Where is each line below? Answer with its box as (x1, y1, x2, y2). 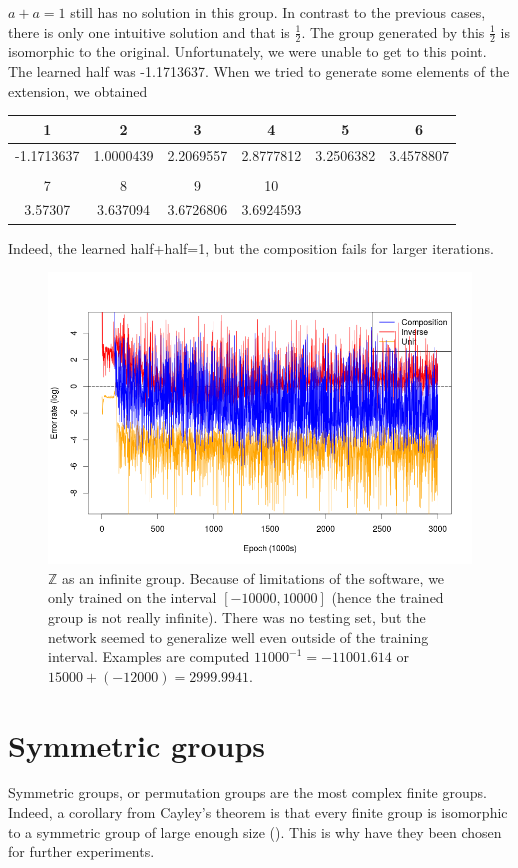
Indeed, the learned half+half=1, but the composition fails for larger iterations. (8, 237, 494, 258)
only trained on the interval (48, 587, 217, 608)
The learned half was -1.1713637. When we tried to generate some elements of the (8, 61, 510, 82)
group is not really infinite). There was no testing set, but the (48, 606, 426, 627)
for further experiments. (8, 841, 155, 862)
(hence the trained (331, 587, 444, 608)
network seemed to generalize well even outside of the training (48, 626, 429, 647)
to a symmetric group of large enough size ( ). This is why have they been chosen (8, 821, 502, 842)
